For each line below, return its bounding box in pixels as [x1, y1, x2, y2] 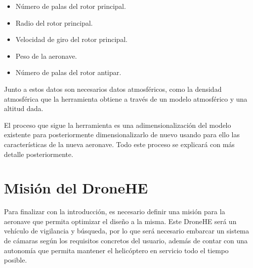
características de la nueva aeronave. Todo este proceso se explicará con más [4, 139, 235, 149]
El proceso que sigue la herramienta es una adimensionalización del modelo [4, 119, 231, 130]
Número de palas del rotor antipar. [15, 67, 122, 77]
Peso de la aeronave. [15, 50, 77, 61]
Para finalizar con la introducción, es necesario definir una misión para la [4, 206, 225, 217]
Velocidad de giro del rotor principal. [15, 34, 127, 44]
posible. [4, 255, 27, 265]
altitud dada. [4, 103, 43, 114]
